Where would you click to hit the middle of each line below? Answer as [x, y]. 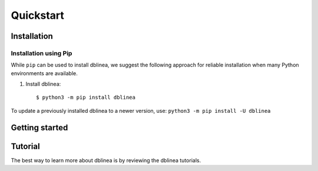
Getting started [39, 127]
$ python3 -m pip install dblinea [86, 98]
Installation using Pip [42, 53]
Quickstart [38, 15]
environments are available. [44, 73]
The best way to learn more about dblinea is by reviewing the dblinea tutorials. [106, 160]
